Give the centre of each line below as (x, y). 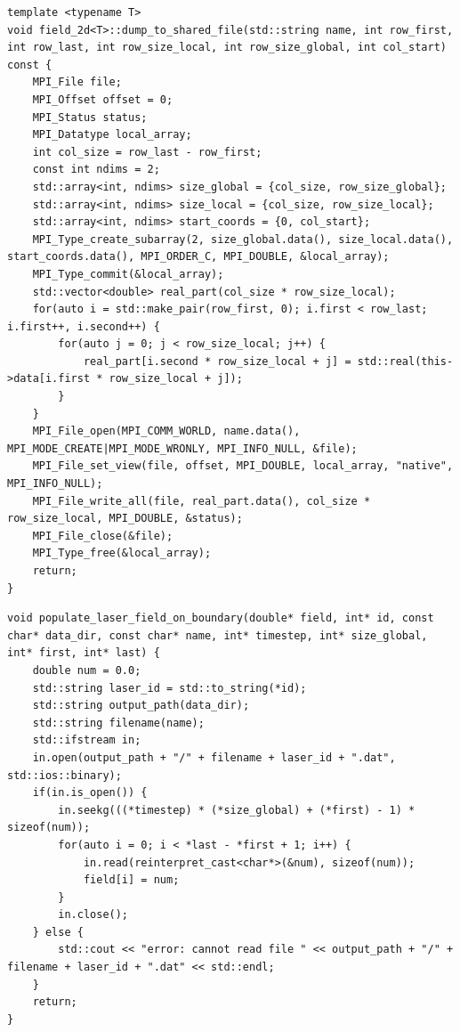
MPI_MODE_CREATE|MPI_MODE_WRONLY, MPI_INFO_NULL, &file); (182, 448)
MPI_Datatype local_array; (112, 135)
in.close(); (93, 915)
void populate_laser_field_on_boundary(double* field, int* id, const (221, 618)
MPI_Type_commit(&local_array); (128, 274)
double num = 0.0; (87, 670)
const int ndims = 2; (96, 170)
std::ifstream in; (87, 740)
